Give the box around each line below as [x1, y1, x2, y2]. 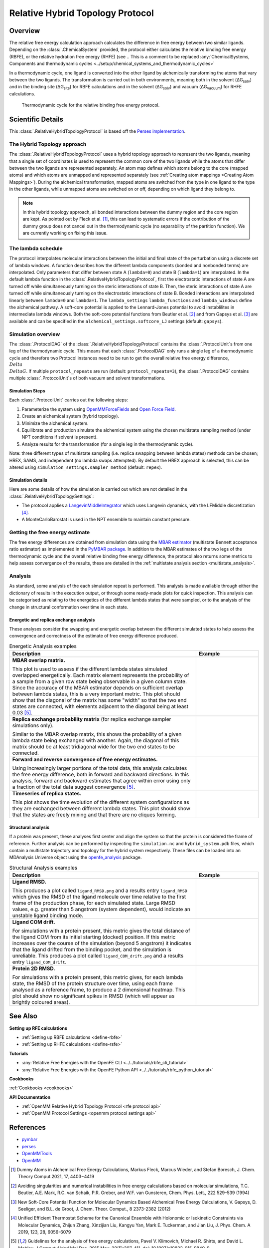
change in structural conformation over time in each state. [9, 604, 129, 610]
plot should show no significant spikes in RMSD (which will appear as [12, 992, 175, 999]
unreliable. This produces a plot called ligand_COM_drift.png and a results [12, 952, 184, 959]
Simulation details [9, 477, 47, 483]
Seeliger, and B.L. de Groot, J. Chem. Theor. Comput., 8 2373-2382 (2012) [18, 1206, 171, 1212]
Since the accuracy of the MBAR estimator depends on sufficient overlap [12, 684, 183, 691]
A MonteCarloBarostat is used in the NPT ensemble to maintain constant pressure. [21, 516, 191, 522]
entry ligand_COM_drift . [12, 958, 67, 965]
